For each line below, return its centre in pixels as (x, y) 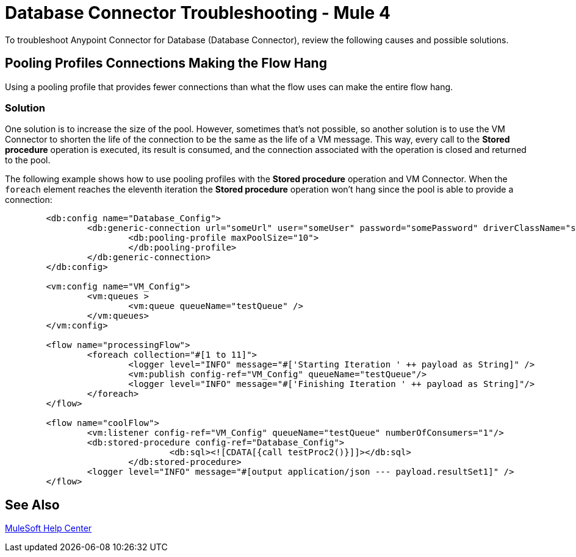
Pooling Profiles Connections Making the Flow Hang (166, 63)
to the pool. (28, 160)
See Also (32, 505)
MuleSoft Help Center (49, 528)
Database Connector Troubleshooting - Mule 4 (198, 13)
